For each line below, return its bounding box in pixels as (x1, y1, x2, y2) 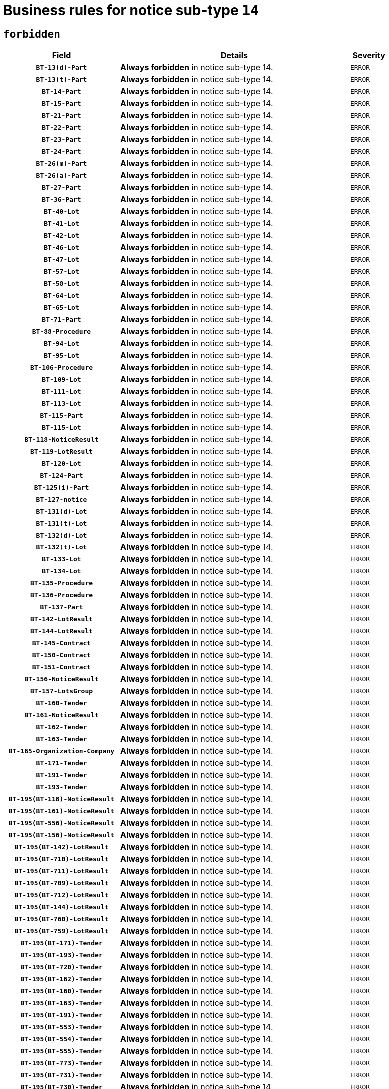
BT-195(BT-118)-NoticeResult (8, 795, 115, 803)
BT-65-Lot (44, 303, 79, 311)
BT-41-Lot (44, 219, 79, 227)
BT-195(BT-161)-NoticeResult (8, 807, 115, 815)
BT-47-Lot (44, 255, 79, 263)
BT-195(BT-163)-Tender (20, 999, 103, 1007)
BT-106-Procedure (30, 363, 93, 371)
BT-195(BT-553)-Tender (20, 1023, 103, 1031)
